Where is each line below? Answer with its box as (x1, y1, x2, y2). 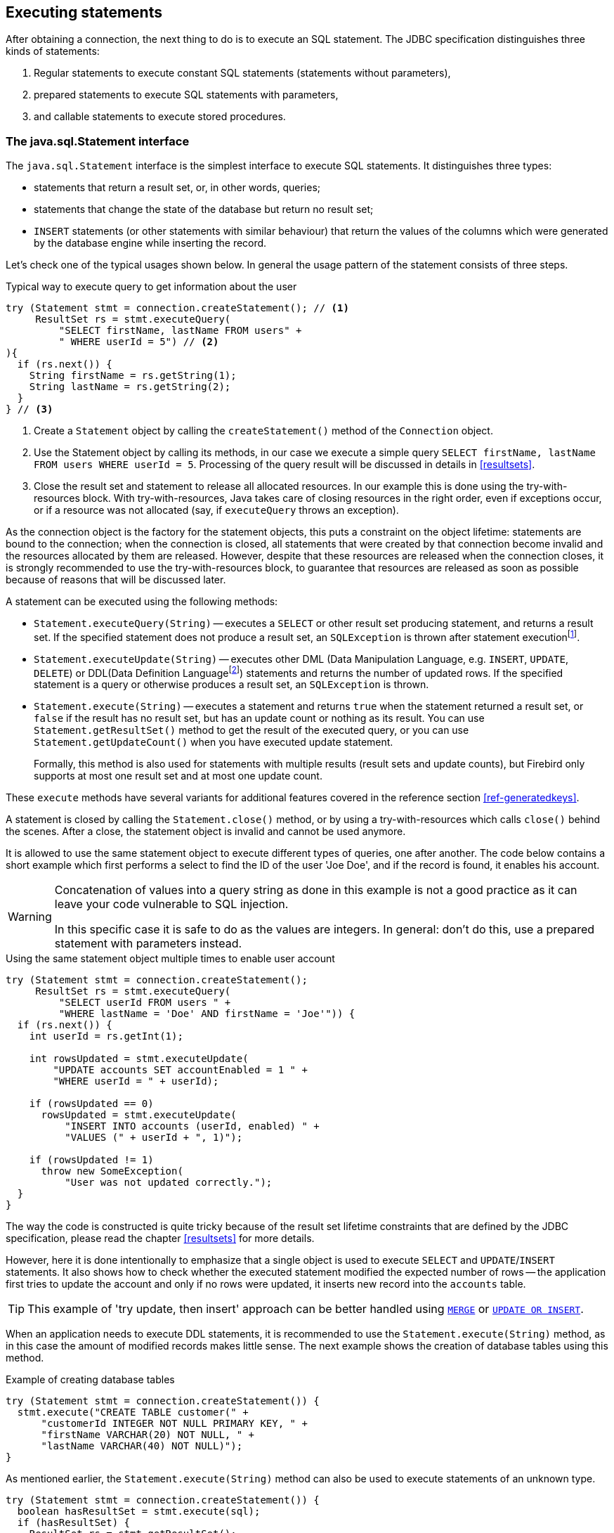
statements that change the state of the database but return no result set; (34, 203, 374, 216)
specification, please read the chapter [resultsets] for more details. (6, 1232, 315, 1245)
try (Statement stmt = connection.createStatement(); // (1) (6, 302, 349, 314)
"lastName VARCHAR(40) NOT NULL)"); (41, 1440, 243, 1452)
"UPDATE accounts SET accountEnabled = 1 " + (53, 1064, 308, 1076)
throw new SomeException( (41, 1165, 183, 1177)
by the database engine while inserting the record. (34, 237, 267, 250)
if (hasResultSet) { (17, 1517, 131, 1529)
